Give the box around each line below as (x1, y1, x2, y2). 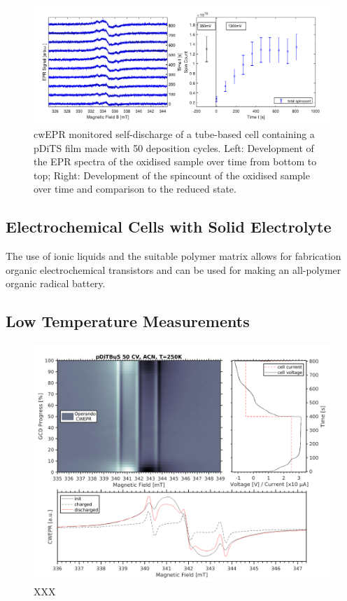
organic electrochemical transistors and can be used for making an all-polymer (6, 262, 341, 277)
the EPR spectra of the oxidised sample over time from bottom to (34, 154, 317, 169)
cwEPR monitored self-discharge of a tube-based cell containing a (34, 127, 315, 141)
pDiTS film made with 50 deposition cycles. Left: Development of (34, 140, 314, 155)
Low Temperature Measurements (6, 310, 250, 332)
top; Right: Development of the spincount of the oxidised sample (34, 167, 310, 182)
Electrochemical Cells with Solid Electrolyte (6, 216, 332, 237)
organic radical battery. (6, 276, 106, 291)
